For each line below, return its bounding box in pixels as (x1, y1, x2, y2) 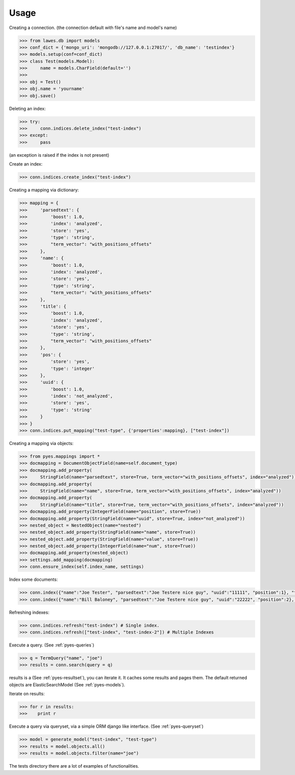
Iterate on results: (9, 691, 45, 697)
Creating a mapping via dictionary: (9, 187, 79, 193)
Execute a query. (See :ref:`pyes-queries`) (9, 642, 94, 648)
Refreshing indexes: (9, 609, 50, 615)
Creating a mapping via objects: (9, 440, 74, 446)
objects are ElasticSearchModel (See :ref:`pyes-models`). (9, 681, 125, 687)
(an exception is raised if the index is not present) (9, 152, 110, 158)
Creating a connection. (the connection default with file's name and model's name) (9, 25, 177, 31)
